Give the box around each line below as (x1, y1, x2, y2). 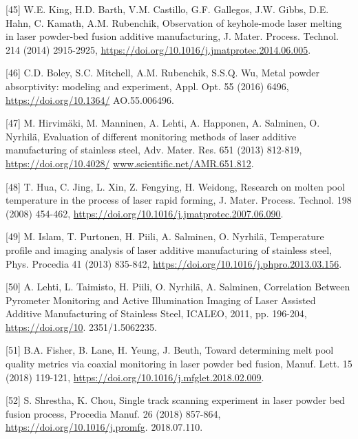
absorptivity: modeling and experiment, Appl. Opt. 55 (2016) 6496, (6, 78, 289, 93)
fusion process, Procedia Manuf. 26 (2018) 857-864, (6, 406, 221, 420)
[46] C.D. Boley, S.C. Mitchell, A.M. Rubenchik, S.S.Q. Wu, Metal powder (6, 65, 320, 80)
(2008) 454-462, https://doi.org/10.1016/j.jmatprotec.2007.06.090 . (6, 206, 284, 220)
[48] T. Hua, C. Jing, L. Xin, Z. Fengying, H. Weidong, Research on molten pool (6, 179, 345, 193)
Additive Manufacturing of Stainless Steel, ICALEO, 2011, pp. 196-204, (6, 306, 307, 321)
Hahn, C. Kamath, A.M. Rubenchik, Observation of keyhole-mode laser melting (6, 15, 342, 30)
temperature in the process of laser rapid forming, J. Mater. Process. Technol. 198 (6, 193, 352, 207)
